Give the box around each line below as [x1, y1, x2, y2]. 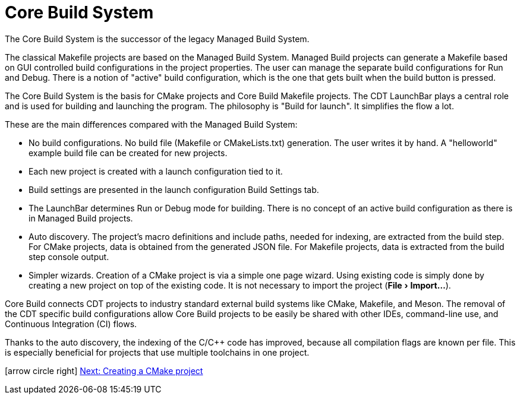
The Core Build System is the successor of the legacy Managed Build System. [5, 33, 310, 44]
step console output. [29, 251, 109, 262]
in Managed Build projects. [29, 213, 133, 223]
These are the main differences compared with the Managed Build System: [5, 119, 298, 129]
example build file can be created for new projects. [29, 147, 228, 158]
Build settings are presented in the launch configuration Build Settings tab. [29, 184, 319, 195]
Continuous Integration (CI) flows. [5, 318, 137, 329]
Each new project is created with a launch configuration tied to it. [29, 166, 283, 176]
